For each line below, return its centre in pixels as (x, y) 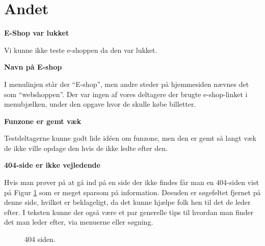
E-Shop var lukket (37, 33)
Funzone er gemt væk (43, 121)
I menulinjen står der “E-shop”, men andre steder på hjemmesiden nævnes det (127, 84)
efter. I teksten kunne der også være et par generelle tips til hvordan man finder (129, 212)
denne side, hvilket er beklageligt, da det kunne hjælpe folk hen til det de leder (127, 202)
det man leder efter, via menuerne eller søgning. (79, 222)
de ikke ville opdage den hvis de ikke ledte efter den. (86, 148)
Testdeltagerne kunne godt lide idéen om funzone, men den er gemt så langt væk (130, 138)
